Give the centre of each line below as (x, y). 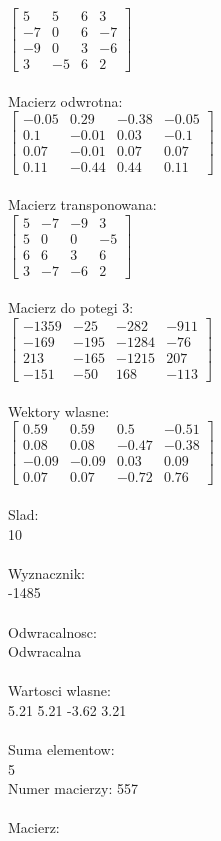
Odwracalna (45, 651)
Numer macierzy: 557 (73, 788)
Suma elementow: (61, 749)
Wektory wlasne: (59, 410)
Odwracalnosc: (52, 631)
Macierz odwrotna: (65, 100)
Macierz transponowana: (82, 204)
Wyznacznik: (47, 572)
